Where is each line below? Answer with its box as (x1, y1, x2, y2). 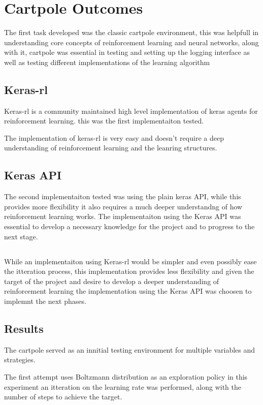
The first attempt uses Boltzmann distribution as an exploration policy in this (4, 371, 248, 382)
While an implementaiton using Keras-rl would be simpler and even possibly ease (4, 256, 257, 266)
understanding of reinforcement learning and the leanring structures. (4, 142, 217, 153)
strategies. (4, 354, 36, 365)
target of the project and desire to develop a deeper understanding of (4, 275, 219, 286)
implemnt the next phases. (4, 296, 86, 306)
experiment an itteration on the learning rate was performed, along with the (4, 381, 241, 392)
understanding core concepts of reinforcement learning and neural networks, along (4, 37, 259, 47)
